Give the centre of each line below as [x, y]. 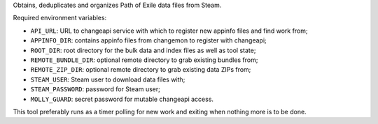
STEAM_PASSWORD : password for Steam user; [95, 89]
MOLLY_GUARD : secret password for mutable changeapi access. [122, 99]
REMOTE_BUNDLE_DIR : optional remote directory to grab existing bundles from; [144, 60]
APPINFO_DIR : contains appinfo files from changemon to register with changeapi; [149, 40]
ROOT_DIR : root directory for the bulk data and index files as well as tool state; [143, 50]
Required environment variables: [60, 18]
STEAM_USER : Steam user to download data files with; [108, 79]
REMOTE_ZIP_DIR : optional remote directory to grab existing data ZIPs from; [141, 70]
